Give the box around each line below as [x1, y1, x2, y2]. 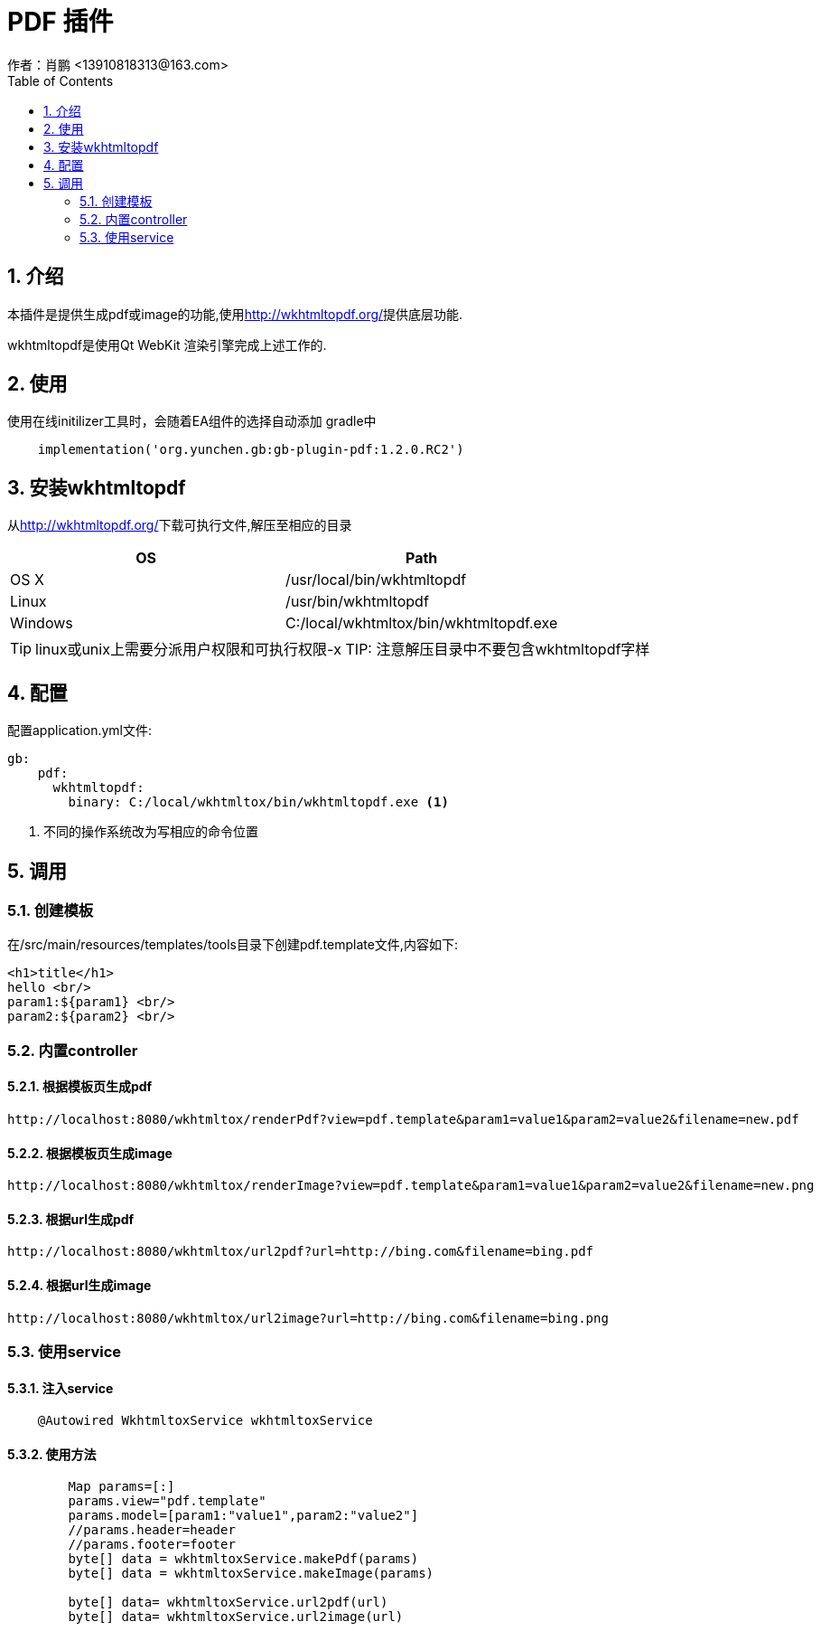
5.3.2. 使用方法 [7, 1446, 97, 1462]
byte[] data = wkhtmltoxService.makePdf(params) [68, 1551, 419, 1567]
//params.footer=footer [68, 1537, 236, 1552]
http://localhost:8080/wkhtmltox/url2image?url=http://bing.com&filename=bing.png [7, 1310, 609, 1325]
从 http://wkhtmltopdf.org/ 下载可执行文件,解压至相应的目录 [7, 517, 352, 533]
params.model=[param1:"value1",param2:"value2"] [68, 1508, 419, 1523]
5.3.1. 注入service [7, 1380, 114, 1396]
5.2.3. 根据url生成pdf [7, 1211, 135, 1227]
